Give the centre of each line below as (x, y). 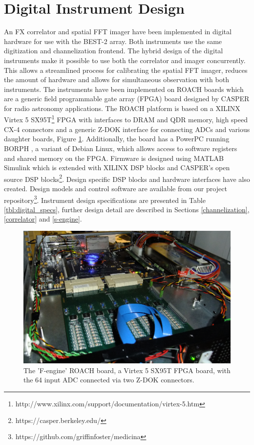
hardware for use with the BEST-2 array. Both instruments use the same (113, 41)
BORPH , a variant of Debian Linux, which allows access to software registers (121, 148)
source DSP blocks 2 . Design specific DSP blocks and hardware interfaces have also (127, 178)
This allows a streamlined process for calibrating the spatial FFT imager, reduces (126, 70)
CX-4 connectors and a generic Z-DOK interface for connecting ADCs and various (127, 129)
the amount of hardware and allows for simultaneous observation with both (116, 79)
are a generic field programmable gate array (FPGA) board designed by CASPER (127, 99)
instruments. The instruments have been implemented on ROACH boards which (124, 89)
